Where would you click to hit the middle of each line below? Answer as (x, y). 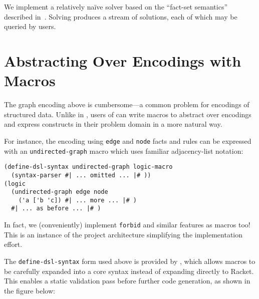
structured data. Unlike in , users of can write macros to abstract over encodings (128, 114)
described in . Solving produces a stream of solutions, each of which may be (121, 16)
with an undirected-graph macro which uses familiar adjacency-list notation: (124, 151)
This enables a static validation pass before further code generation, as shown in (127, 281)
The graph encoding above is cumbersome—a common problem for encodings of (127, 104)
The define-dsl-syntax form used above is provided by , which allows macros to (130, 261)
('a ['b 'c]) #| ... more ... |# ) (77, 200)
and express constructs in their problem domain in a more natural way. (113, 124)
